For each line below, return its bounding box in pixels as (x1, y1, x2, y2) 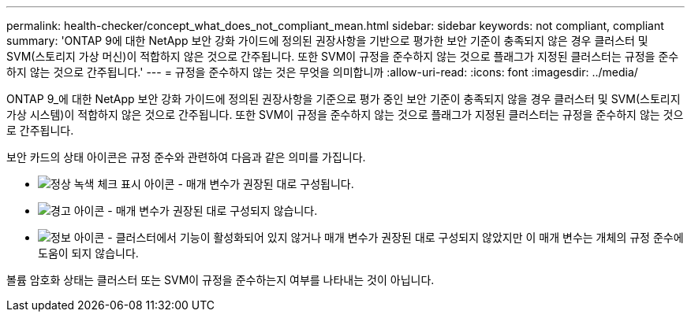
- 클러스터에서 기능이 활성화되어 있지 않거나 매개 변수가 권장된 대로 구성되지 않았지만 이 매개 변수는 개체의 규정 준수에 (107, 231, 684, 244)
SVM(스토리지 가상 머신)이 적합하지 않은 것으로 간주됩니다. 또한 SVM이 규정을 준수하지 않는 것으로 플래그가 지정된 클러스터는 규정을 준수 (6, 50, 679, 63)
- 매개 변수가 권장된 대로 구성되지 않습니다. (107, 204, 318, 217)
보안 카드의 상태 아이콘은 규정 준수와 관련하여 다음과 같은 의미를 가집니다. (6, 150, 366, 164)
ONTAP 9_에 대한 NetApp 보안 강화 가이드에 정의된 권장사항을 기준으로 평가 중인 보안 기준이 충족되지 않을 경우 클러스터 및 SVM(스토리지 (6, 92, 681, 105)
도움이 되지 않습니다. (38, 246, 139, 260)
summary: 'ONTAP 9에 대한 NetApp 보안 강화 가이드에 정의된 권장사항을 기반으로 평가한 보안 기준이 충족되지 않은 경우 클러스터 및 (6, 34, 648, 47)
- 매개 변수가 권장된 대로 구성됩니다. (177, 177, 354, 190)
